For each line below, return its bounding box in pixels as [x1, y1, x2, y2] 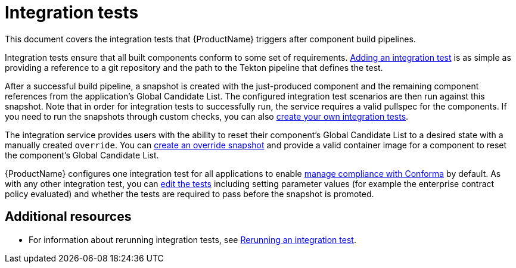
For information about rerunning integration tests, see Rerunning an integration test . [29, 234, 356, 245]
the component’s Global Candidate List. [5, 149, 159, 160]
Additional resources [5, 209, 132, 225]
